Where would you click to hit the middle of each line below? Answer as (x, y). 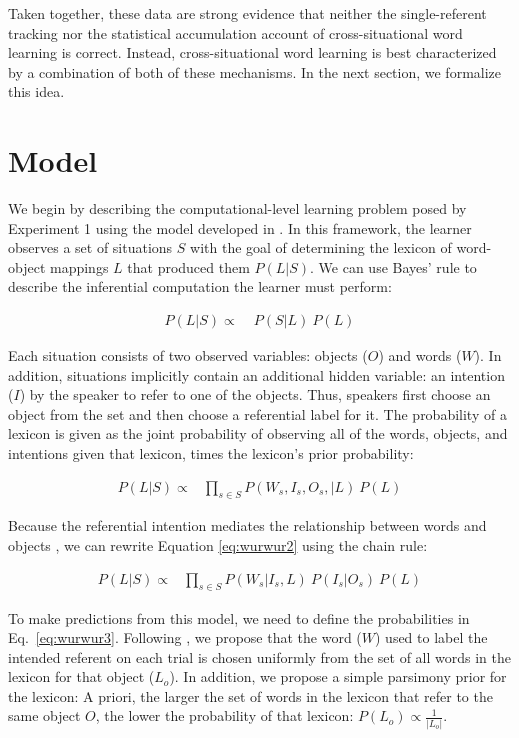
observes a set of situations (90, 247)
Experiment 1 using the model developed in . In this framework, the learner (240, 227)
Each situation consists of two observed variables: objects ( (188, 355)
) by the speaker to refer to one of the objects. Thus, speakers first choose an (255, 394)
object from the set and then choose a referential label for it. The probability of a (257, 413)
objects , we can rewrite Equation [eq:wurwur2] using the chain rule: (218, 545)
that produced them (188, 266)
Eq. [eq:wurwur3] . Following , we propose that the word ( (185, 637)
